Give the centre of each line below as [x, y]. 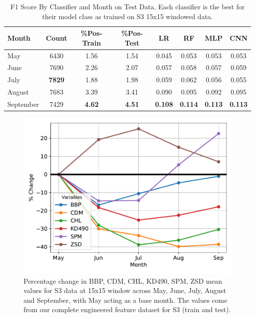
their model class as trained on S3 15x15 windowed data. [127, 16]
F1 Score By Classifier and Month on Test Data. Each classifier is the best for [127, 6]
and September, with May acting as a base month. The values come [126, 300]
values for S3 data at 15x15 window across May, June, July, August [125, 290]
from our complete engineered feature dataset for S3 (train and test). [127, 309]
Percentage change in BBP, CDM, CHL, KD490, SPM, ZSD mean [123, 281]
